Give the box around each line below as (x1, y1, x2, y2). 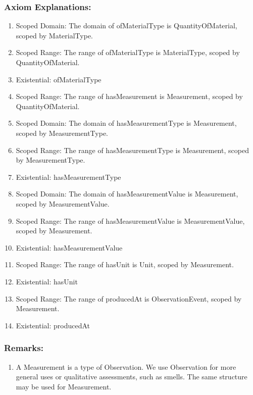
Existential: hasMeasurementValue (16, 242, 123, 253)
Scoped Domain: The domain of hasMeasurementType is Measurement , (16, 118, 237, 128)
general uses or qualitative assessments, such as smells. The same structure (16, 371, 247, 382)
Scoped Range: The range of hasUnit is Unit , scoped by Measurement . (16, 259, 234, 270)
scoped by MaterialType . (16, 30, 93, 40)
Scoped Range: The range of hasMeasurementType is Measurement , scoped (16, 144, 249, 155)
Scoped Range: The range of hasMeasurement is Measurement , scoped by (16, 91, 243, 102)
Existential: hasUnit (16, 276, 78, 286)
